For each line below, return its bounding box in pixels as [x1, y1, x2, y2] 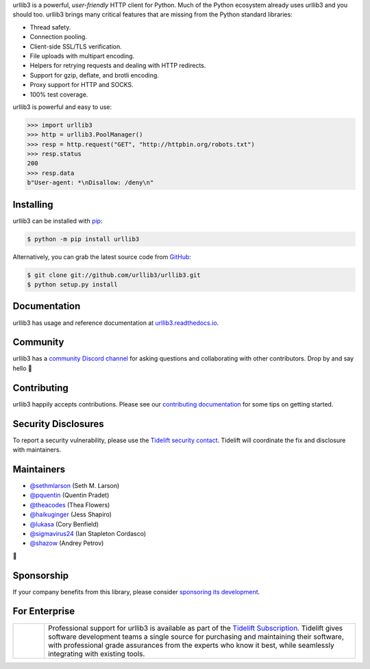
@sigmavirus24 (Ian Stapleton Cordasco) [29, 529, 147, 537]
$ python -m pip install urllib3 [27, 235, 140, 243]
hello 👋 [12, 364, 32, 372]
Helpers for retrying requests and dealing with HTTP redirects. [29, 62, 206, 70]
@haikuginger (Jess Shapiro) [29, 511, 112, 519]
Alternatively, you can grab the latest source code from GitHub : [12, 252, 192, 260]
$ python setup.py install [27, 281, 118, 289]
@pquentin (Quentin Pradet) [29, 491, 110, 500]
